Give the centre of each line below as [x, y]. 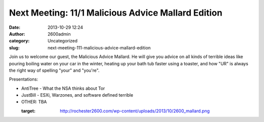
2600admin [59, 34]
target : [28, 111]
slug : [14, 48]
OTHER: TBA [34, 102]
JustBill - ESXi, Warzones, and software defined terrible [77, 95]
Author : [17, 34]
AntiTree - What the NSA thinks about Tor [63, 88]
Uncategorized [63, 41]
